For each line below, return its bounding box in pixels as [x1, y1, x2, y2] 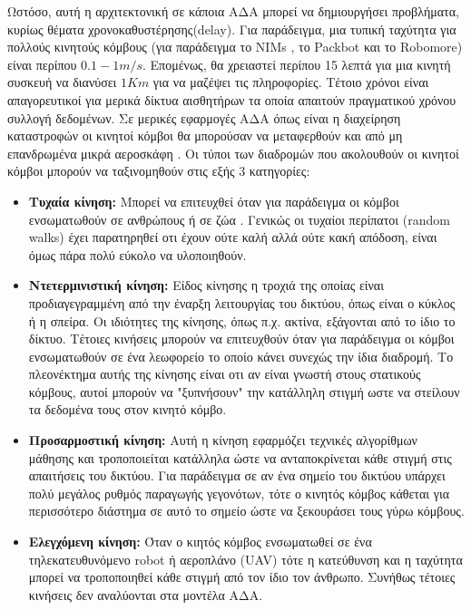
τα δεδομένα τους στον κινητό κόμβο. [28, 400, 227, 419]
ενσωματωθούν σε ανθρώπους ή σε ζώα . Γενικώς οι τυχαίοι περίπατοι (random [28, 209, 450, 228]
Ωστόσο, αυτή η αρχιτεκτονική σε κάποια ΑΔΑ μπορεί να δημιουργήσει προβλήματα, [7, 2, 459, 20]
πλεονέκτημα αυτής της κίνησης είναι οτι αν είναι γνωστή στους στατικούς [28, 364, 421, 383]
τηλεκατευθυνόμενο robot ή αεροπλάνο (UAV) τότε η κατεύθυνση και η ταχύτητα [28, 549, 463, 568]
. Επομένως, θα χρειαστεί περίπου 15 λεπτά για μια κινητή [142, 54, 451, 73]
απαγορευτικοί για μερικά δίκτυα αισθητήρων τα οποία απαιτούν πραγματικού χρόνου [7, 90, 456, 109]
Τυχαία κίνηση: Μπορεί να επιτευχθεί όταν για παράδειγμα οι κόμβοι [28, 191, 399, 210]
